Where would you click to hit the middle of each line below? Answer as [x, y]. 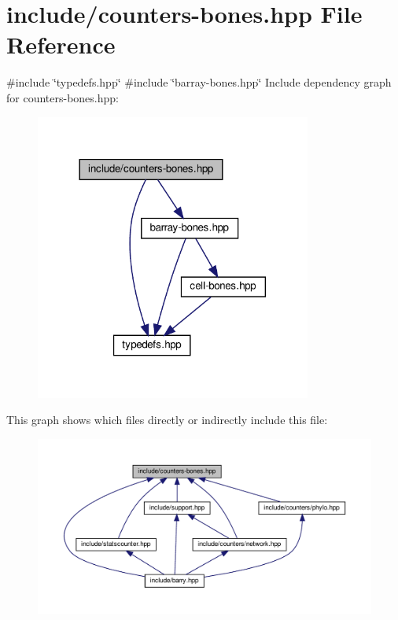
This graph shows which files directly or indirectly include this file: [167, 420]
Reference [61, 44]
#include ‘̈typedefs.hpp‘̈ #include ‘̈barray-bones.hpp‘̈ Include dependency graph [199, 82]
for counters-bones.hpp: [63, 97]
